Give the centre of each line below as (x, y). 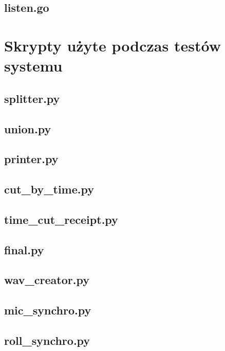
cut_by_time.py (49, 189)
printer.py (31, 159)
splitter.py (32, 98)
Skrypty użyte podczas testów (113, 45)
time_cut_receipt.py (61, 219)
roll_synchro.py (47, 340)
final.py (24, 249)
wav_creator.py (47, 280)
